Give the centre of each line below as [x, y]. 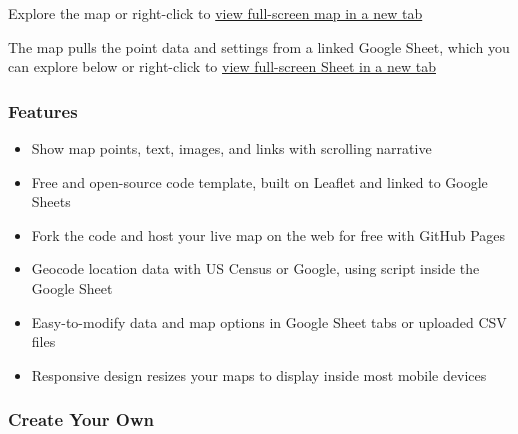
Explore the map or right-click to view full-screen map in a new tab [215, 13]
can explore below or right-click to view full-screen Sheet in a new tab [222, 66]
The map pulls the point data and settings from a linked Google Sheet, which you [259, 46]
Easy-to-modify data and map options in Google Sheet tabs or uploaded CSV [269, 321]
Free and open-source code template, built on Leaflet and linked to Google [259, 181]
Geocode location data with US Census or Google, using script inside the [255, 268]
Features [43, 110]
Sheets [51, 201]
